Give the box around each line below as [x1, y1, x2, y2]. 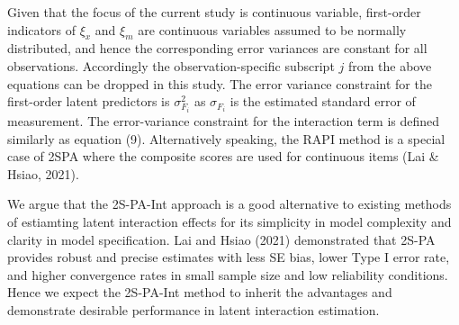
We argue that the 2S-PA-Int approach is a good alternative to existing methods [7, 194, 452, 213]
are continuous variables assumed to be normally [138, 20, 407, 39]
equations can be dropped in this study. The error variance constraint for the [7, 74, 432, 93]
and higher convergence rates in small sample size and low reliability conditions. [7, 265, 448, 284]
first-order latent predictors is [7, 92, 170, 111]
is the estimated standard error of [229, 92, 416, 111]
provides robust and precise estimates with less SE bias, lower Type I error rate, [7, 248, 450, 266]
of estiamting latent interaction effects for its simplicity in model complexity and [7, 212, 452, 230]
